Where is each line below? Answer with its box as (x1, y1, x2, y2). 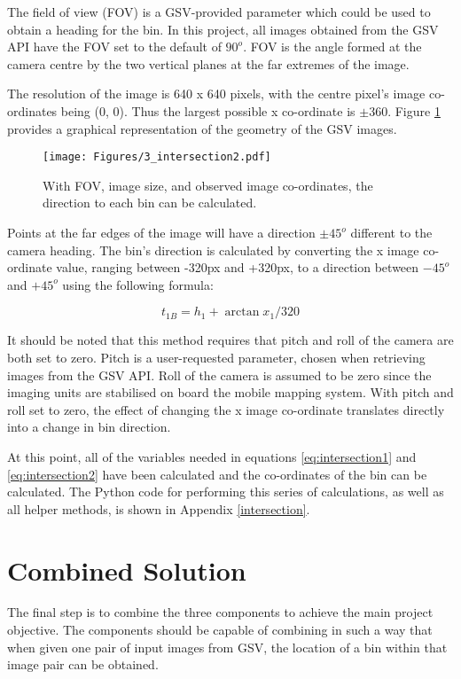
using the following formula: (62, 275, 214, 293)
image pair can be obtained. (7, 655, 159, 674)
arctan (224, 306, 260, 319)
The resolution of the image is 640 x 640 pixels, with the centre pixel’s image (7, 84, 426, 103)
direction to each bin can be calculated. (43, 193, 257, 212)
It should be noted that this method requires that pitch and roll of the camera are (7, 331, 454, 349)
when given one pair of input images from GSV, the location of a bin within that (7, 637, 448, 656)
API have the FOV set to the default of (7, 37, 222, 56)
